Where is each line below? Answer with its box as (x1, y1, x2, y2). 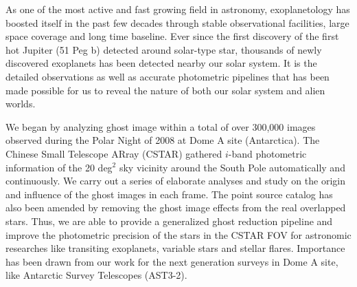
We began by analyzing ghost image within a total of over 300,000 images (5, 119, 316, 134)
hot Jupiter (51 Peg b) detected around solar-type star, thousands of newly (5, 42, 322, 56)
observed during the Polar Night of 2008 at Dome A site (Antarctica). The (5, 133, 320, 147)
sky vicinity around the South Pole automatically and (119, 160, 345, 174)
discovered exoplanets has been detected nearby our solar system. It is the (5, 56, 317, 70)
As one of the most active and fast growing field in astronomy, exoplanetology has (5, 2, 350, 16)
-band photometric (228, 146, 307, 160)
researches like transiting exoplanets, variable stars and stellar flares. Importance (5, 241, 345, 255)
